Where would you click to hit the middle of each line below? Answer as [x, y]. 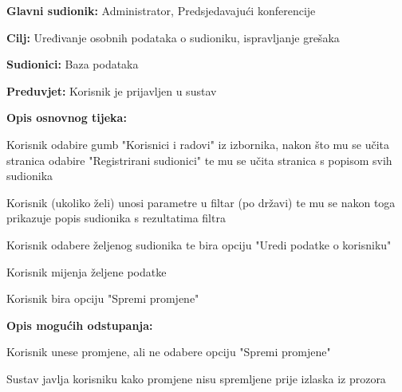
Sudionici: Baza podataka [73, 64]
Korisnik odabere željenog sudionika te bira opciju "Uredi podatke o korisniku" [199, 244]
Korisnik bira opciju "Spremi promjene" [103, 298]
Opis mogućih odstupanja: [80, 325]
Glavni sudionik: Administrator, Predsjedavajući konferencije [161, 10]
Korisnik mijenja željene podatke [87, 271]
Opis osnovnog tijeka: [67, 118]
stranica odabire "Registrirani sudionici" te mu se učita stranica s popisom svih [199, 160]
